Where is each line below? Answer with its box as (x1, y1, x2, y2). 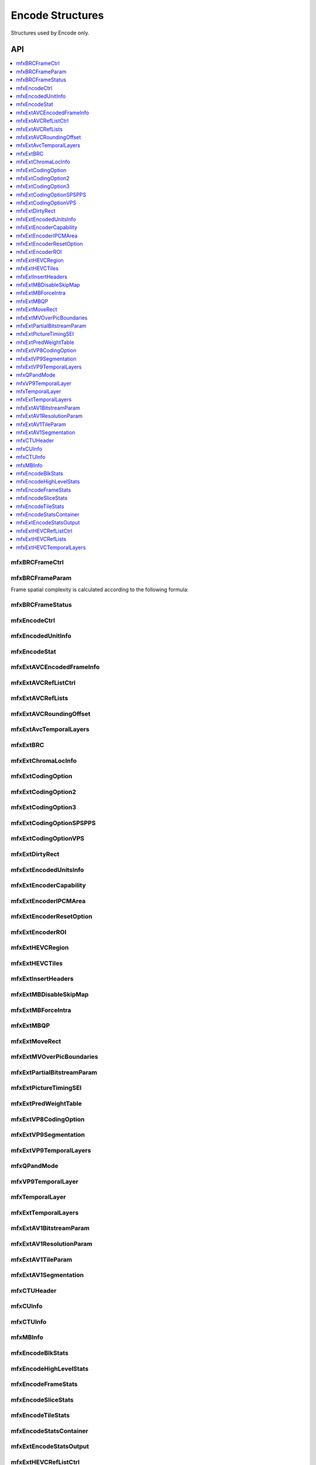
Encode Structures (11, 9, 104, 22)
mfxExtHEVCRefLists (16, 536, 67, 543)
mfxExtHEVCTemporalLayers (16, 544, 86, 551)
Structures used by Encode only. (11, 29, 90, 36)
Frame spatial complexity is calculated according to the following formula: (11, 586, 189, 593)
